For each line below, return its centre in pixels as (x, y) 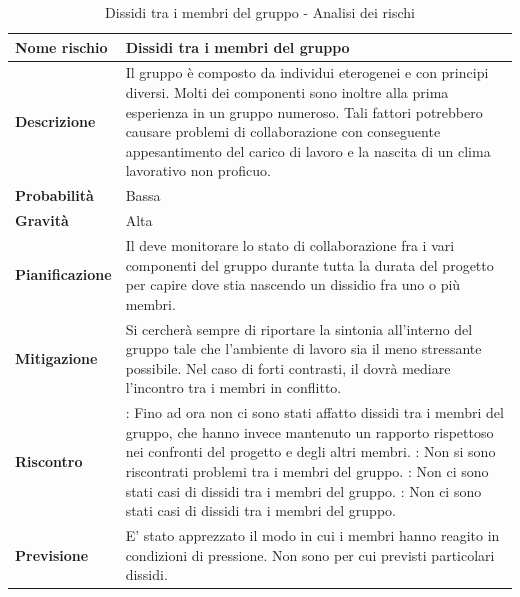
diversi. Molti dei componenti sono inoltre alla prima (287, 92)
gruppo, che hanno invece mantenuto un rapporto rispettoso (309, 431)
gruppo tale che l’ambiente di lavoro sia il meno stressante (303, 348)
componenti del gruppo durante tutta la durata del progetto (309, 264)
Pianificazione (63, 274)
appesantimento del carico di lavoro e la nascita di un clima (308, 150)
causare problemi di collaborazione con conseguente (283, 131)
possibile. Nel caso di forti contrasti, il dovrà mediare (288, 367)
